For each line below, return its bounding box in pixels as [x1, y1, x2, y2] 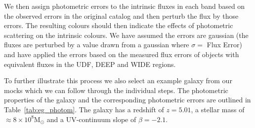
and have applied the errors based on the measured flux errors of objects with [4, 49, 239, 59]
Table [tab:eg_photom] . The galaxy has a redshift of [4, 104, 164, 114]
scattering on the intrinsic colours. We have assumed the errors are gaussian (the [4, 30, 249, 40]
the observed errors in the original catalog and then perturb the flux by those [4, 10, 239, 21]
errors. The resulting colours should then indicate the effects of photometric [4, 20, 233, 31]
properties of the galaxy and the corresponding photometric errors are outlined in [4, 95, 251, 105]
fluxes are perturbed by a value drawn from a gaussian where [4, 39, 189, 50]
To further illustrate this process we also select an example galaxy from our [4, 75, 232, 86]
